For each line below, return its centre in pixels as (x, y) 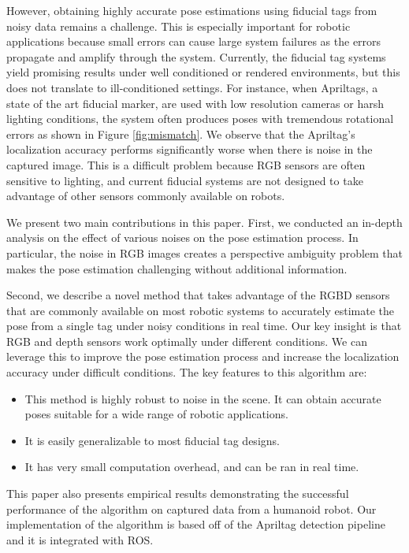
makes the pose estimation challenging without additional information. (177, 268)
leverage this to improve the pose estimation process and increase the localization (203, 356)
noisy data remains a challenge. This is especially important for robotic (178, 26)
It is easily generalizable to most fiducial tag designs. (152, 440)
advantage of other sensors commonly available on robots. (146, 196)
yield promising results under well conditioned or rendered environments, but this (203, 72)
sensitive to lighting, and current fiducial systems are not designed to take (185, 180)
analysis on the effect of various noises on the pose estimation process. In (182, 238)
